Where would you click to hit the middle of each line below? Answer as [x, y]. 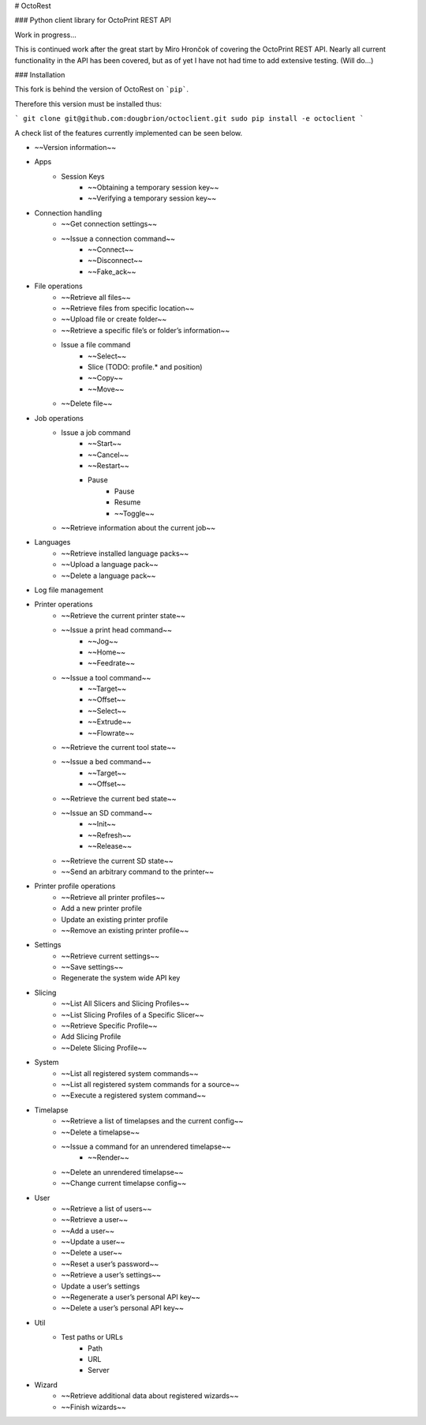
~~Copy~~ [106, 378]
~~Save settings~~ [92, 967]
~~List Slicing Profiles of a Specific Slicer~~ [133, 1014]
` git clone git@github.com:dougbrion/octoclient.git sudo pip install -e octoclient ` [189, 119]
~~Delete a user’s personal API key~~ [123, 1308]
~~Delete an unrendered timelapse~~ [122, 1172]
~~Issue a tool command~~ [106, 677]
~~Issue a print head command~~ [117, 630]
